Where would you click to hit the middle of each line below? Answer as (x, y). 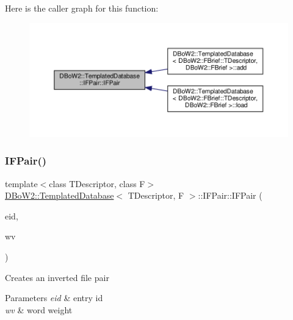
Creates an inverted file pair (57, 277)
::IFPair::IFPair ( (230, 195)
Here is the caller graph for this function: (82, 8)
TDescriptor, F (156, 195)
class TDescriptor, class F (97, 183)
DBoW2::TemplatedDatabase (60, 195)
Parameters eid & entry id (54, 298)
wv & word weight (39, 309)
